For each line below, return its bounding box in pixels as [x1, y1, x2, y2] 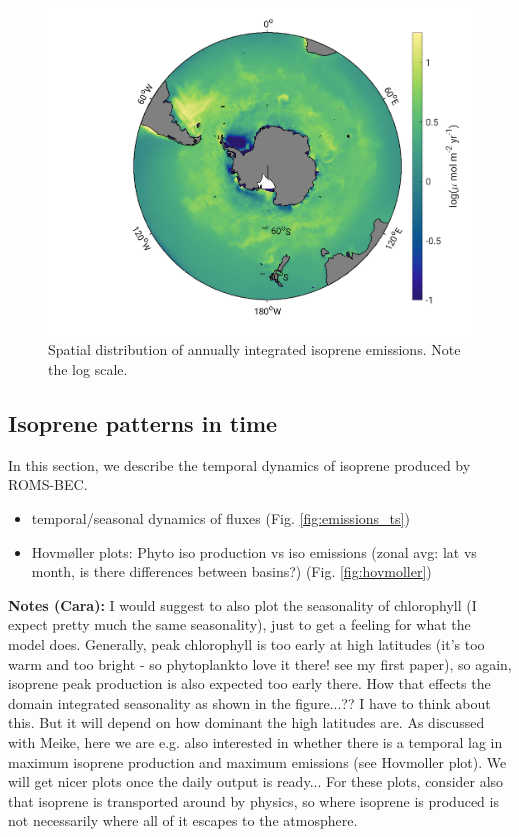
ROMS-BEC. [8, 474, 88, 495]
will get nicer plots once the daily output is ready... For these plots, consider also [8, 771, 504, 792]
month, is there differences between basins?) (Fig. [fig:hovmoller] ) [31, 561, 432, 582]
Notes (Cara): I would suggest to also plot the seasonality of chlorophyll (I [8, 594, 477, 615]
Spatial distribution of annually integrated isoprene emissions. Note [48, 339, 461, 360]
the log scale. [48, 359, 128, 380]
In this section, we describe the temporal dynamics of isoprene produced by [8, 454, 471, 475]
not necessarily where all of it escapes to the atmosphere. [8, 810, 358, 831]
